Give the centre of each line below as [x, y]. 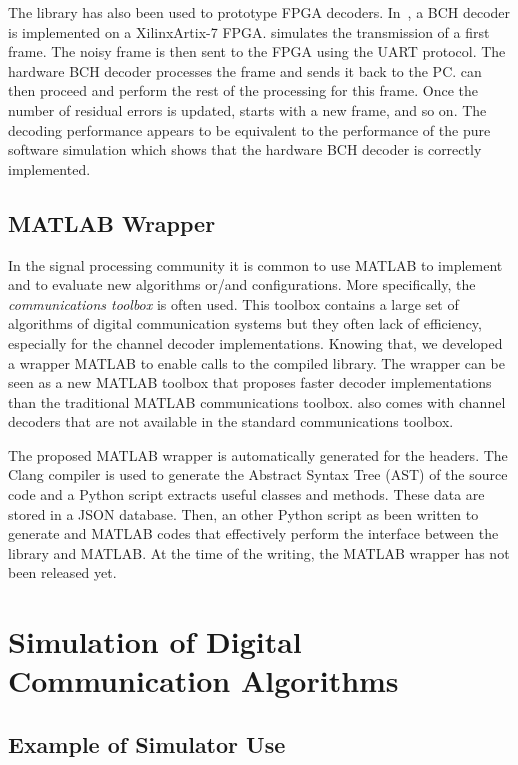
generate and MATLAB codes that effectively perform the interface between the [253, 533]
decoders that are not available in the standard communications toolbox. [231, 421]
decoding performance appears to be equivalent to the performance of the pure [249, 129]
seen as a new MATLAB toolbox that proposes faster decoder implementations [250, 382]
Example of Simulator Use [147, 744]
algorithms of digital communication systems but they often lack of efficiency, [245, 323]
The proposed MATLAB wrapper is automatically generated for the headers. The [258, 454]
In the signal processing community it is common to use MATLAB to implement [255, 264]
